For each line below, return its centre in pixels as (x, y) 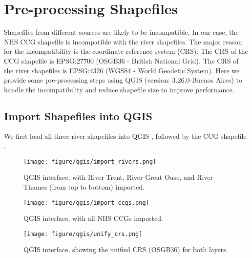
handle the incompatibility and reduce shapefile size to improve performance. (119, 89)
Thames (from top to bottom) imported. (84, 186)
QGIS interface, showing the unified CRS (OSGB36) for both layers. (126, 249)
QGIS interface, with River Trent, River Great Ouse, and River (118, 177)
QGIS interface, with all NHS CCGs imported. (93, 218)
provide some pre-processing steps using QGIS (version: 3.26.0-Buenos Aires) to (123, 80)
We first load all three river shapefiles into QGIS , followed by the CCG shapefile (125, 136)
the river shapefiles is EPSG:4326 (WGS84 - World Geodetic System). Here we (122, 70)
